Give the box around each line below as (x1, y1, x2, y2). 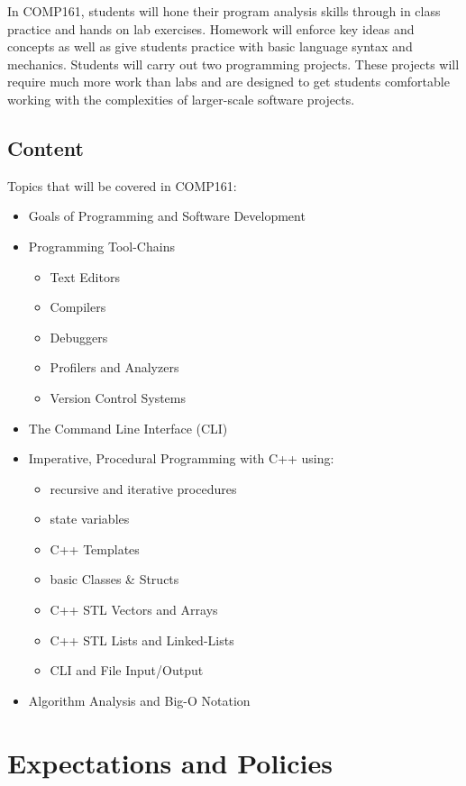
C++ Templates (50, 539, 140, 558)
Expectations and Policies (7, 744, 334, 781)
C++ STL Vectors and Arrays (50, 600, 218, 619)
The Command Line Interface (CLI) (28, 418, 228, 437)
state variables (50, 509, 130, 528)
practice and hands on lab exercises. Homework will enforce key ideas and (7, 19, 415, 38)
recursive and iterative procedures (50, 479, 237, 498)
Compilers (50, 297, 106, 316)
